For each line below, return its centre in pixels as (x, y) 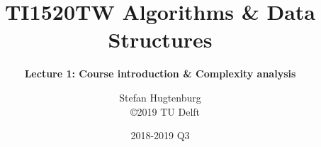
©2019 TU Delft (165, 111)
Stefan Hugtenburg (160, 97)
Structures (160, 39)
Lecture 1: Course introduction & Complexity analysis (160, 73)
